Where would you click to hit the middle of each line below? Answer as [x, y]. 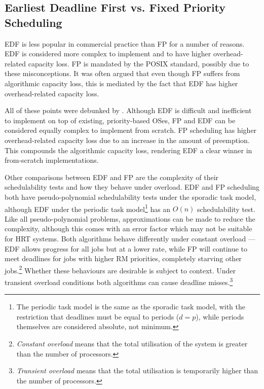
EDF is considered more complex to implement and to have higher [108, 54]
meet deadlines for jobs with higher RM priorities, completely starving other [123, 258]
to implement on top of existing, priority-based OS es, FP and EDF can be [120, 120]
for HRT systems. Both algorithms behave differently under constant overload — [130, 238]
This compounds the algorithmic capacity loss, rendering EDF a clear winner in [128, 150]
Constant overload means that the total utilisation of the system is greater [132, 343]
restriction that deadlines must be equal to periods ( [98, 316]
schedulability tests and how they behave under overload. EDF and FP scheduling [132, 187]
